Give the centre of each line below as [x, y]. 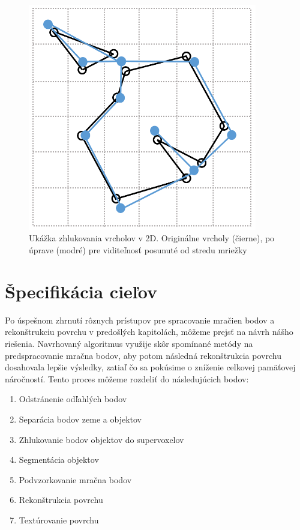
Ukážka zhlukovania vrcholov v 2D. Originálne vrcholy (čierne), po [152, 238]
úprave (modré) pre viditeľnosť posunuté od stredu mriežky [138, 250]
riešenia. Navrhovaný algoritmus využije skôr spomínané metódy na [129, 343]
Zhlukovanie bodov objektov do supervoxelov [101, 439]
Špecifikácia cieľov [81, 291]
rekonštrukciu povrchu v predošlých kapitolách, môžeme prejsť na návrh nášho [149, 332]
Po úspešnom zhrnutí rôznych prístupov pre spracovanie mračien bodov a [140, 320]
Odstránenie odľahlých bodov [73, 399]
